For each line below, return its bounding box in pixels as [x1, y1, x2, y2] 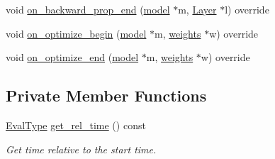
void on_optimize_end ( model [6, 50, 139, 65]
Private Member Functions [6, 84, 207, 106]
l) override [225, 2, 269, 16]
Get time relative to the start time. [6, 141, 157, 156]
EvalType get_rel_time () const [6, 117, 146, 132]
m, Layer [178, 2, 217, 16]
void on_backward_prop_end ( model [6, 2, 170, 16]
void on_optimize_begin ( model [6, 26, 147, 40]
